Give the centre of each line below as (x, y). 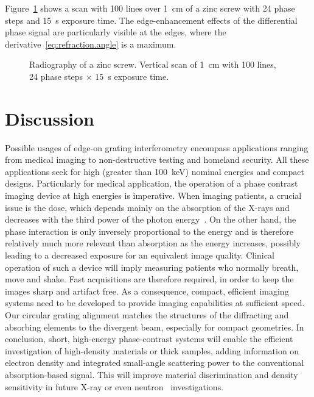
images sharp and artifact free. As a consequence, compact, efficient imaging (147, 291)
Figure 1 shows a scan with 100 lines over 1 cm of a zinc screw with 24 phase (150, 8)
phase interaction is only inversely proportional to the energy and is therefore (149, 231)
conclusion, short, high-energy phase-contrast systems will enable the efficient (149, 339)
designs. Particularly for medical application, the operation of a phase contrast (152, 183)
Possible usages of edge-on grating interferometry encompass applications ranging (157, 147)
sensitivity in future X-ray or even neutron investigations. (114, 386)
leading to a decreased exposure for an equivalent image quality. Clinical (140, 255)
